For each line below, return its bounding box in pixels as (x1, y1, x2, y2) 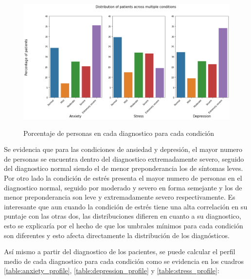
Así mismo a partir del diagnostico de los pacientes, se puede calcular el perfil (4, 246, 235, 257)
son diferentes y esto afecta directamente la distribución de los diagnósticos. (4, 230, 230, 240)
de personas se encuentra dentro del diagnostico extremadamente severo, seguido (4, 153, 244, 164)
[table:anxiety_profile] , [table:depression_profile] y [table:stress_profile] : (4, 265, 219, 276)
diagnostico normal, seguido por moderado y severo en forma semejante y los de (4, 182, 242, 192)
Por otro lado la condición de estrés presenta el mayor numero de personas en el (4, 173, 242, 183)
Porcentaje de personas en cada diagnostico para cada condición (23, 128, 215, 138)
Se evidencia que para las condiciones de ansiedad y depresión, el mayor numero (4, 144, 243, 154)
